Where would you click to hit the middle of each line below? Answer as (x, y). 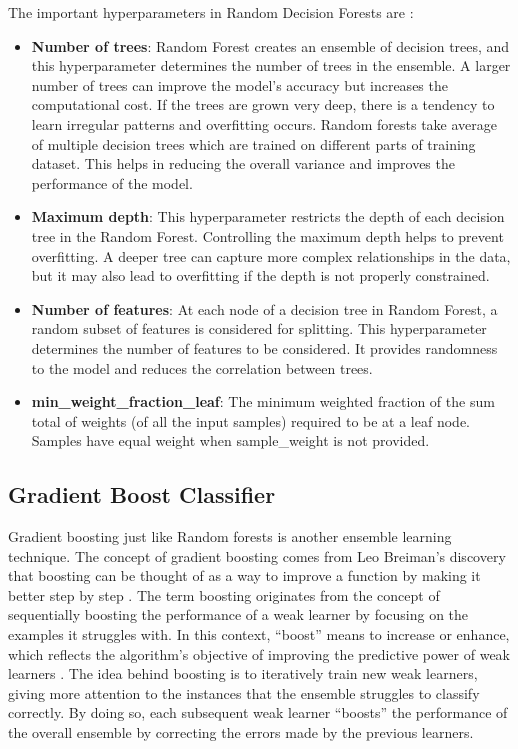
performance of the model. (112, 182)
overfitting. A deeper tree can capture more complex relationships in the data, (271, 255)
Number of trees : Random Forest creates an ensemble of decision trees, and (270, 45)
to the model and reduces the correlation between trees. (202, 367)
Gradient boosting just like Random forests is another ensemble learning (230, 536)
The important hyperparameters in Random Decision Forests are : (211, 12)
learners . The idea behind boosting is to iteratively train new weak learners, (243, 673)
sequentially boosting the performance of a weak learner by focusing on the (238, 614)
